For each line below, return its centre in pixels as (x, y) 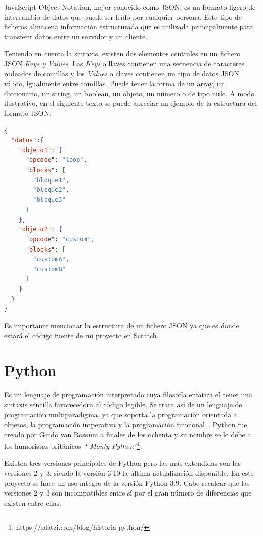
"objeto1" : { (40, 150)
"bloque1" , (51, 180)
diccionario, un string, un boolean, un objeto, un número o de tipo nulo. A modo (129, 93)
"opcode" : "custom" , (60, 240)
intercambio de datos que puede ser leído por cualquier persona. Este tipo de (123, 16)
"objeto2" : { (40, 230)
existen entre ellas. (33, 502)
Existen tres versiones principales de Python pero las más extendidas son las (122, 463)
